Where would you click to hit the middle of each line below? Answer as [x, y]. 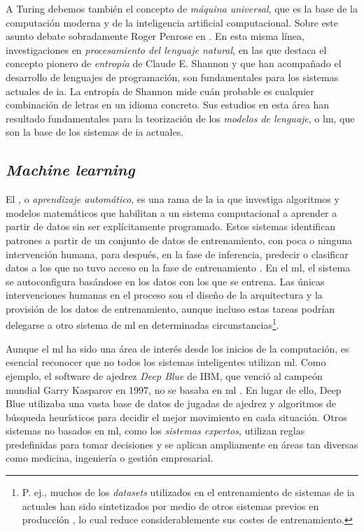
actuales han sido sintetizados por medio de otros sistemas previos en [170, 505]
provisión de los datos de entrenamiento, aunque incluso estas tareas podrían [170, 308]
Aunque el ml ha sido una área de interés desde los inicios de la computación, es [177, 348]
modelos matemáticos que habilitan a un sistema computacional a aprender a [171, 212]
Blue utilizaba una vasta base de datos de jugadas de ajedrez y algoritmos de [171, 403]
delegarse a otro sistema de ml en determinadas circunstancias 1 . [142, 324]
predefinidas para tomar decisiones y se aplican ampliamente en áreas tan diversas [182, 444]
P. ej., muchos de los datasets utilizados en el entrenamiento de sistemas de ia [188, 492]
